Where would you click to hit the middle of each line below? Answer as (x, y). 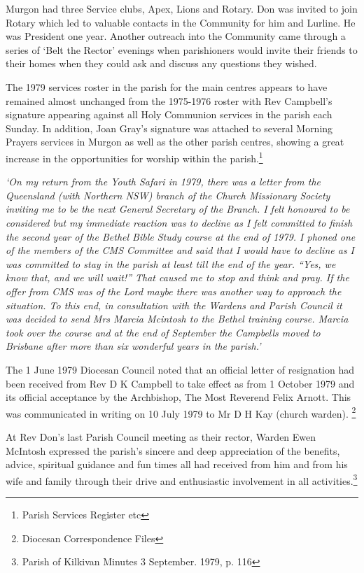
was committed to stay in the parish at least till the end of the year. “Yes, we (171, 263)
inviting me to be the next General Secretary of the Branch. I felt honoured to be (178, 209)
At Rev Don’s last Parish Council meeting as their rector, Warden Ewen (161, 436)
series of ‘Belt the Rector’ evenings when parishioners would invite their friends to (182, 49)
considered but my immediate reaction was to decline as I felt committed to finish (179, 222)
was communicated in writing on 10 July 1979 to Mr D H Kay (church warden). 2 (181, 412)
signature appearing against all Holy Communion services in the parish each (169, 114)
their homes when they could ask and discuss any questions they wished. (161, 63)
